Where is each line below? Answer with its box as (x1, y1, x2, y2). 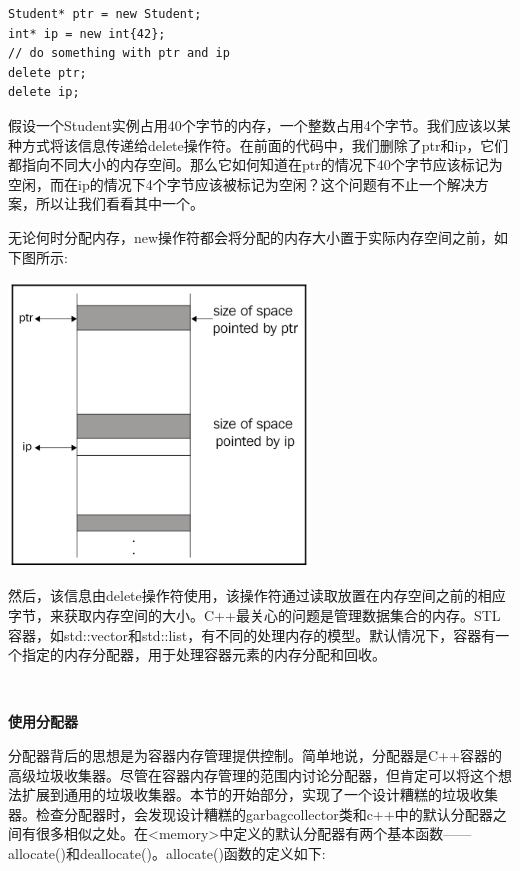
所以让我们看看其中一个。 (35, 193, 204, 214)
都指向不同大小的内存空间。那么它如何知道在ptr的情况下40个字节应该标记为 (8, 154, 503, 175)
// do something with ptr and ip (8, 46, 230, 61)
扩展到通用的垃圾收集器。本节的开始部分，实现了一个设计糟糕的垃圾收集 (21, 784, 498, 805)
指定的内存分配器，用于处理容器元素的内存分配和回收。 (21, 644, 386, 665)
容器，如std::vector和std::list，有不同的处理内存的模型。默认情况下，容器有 (8, 624, 496, 645)
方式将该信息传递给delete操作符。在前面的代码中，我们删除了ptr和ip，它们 (21, 134, 509, 155)
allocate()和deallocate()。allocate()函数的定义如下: (8, 842, 326, 863)
